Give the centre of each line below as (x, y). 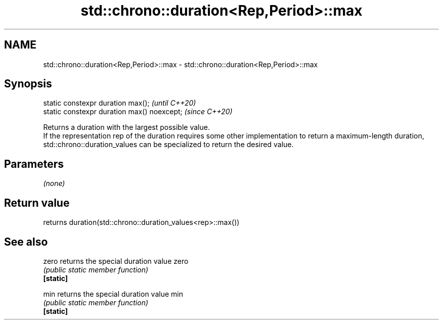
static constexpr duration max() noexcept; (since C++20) (138, 112)
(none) (54, 183)
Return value (37, 203)
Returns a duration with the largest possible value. (126, 127)
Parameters (34, 164)
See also (26, 242)
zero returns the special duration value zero (116, 261)
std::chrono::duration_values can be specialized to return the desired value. (168, 145)
